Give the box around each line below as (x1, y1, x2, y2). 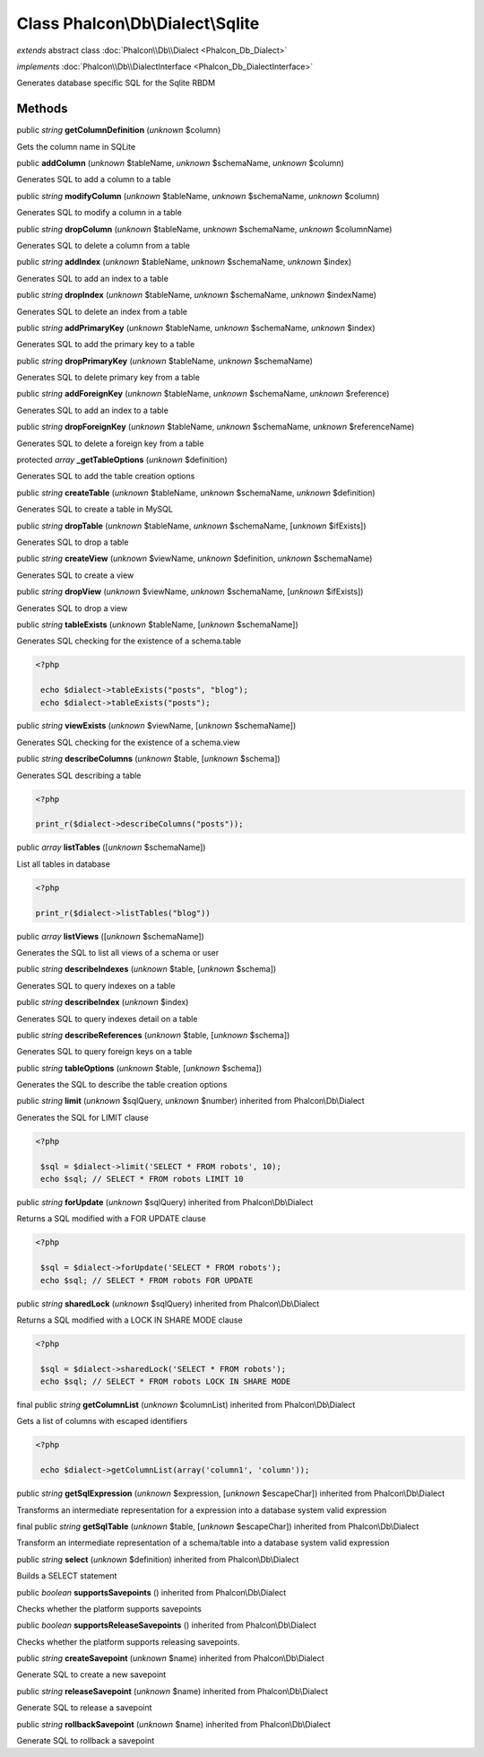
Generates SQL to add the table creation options (16, 471, 195, 482)
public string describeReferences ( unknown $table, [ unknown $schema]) (16, 1029, 290, 1040)
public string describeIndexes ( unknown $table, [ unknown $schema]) (16, 964, 277, 975)
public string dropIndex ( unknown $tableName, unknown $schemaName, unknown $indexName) (16, 290, 376, 301)
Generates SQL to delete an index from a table (16, 306, 188, 317)
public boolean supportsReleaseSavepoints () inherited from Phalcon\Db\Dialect (16, 1620, 317, 1630)
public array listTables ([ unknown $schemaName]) (16, 842, 206, 852)
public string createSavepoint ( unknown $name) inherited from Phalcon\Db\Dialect (16, 1653, 324, 1664)
